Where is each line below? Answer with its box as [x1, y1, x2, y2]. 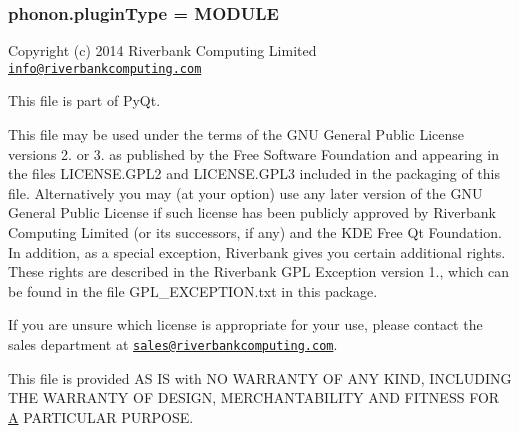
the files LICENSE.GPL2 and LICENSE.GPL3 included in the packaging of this [8, 163, 500, 184]
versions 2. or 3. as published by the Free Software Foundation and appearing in [8, 143, 499, 164]
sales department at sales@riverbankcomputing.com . [8, 334, 338, 354]
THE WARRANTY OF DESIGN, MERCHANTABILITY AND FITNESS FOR [8, 387, 500, 408]
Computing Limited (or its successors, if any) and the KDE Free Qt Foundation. [8, 222, 502, 243]
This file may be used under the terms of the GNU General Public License [8, 124, 464, 145]
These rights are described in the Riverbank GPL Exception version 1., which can [8, 261, 510, 282]
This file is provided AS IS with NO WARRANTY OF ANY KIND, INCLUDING [8, 367, 512, 388]
